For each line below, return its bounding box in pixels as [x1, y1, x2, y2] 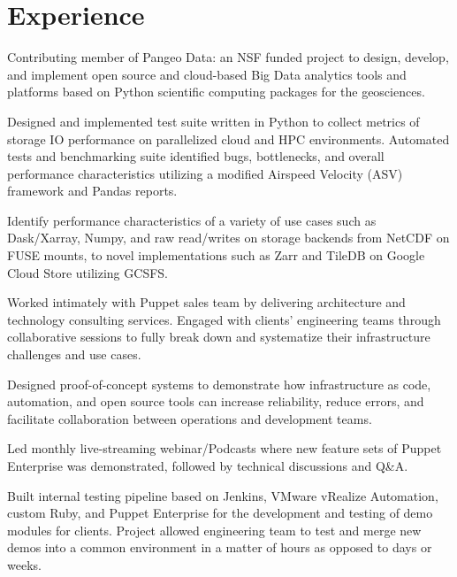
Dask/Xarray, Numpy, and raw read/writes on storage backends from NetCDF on [7, 228, 450, 247]
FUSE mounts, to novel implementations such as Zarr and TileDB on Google [7, 246, 425, 265]
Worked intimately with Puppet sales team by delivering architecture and [7, 293, 406, 312]
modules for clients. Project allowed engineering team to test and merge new [7, 520, 422, 539]
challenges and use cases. [7, 345, 141, 364]
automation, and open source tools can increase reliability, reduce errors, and [7, 392, 424, 411]
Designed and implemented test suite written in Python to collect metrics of [7, 112, 420, 130]
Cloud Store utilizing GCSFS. [7, 263, 168, 281]
